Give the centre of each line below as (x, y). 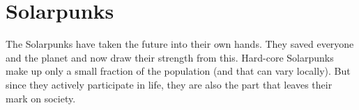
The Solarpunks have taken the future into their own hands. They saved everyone (180, 44)
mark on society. (41, 98)
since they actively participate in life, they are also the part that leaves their (169, 84)
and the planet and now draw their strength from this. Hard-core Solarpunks (170, 57)
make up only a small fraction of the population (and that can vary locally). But (178, 71)
